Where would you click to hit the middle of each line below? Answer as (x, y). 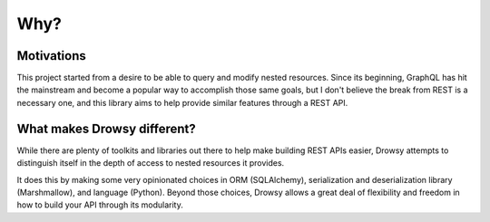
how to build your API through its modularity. (100, 205)
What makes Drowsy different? (106, 128)
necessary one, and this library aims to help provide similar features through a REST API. (182, 102)
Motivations (51, 56)
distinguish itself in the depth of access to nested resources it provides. (151, 163)
